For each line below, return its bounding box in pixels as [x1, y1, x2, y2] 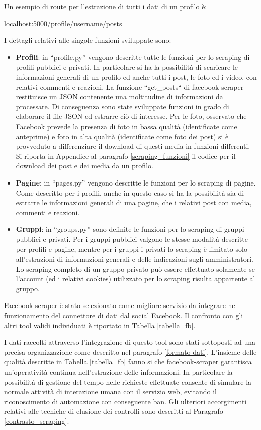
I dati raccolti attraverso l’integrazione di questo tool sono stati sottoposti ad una [4, 337, 255, 347]
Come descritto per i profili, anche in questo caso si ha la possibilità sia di [16, 187, 244, 198]
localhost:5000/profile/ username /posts [4, 18, 122, 28]
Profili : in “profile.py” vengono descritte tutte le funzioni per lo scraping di [16, 51, 250, 62]
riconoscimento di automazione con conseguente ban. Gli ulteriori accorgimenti [4, 396, 247, 406]
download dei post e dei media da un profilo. [16, 160, 153, 171]
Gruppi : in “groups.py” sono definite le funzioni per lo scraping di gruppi [16, 224, 244, 234]
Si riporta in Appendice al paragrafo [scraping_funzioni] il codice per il [16, 150, 236, 161]
